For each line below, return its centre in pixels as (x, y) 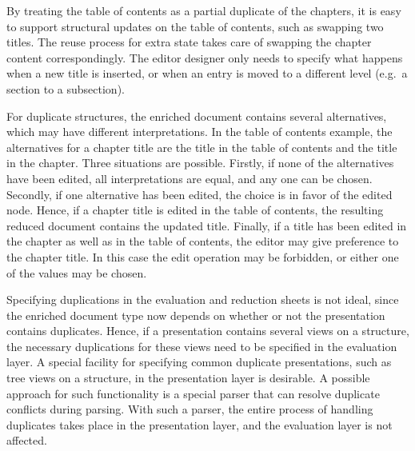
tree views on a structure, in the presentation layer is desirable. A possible (188, 378)
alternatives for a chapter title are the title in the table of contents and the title (202, 147)
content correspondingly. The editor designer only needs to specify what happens (205, 57)
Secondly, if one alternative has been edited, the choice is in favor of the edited (200, 194)
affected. (27, 440)
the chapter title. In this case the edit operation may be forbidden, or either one (203, 256)
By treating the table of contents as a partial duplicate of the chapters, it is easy (204, 10)
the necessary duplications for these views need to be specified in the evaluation (202, 346)
